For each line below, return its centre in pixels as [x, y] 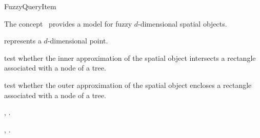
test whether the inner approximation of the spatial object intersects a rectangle [130, 57]
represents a [23, 41]
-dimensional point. [78, 41]
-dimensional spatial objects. [182, 23]
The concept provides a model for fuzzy [68, 23]
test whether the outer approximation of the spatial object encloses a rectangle [128, 85]
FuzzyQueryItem [30, 6]
